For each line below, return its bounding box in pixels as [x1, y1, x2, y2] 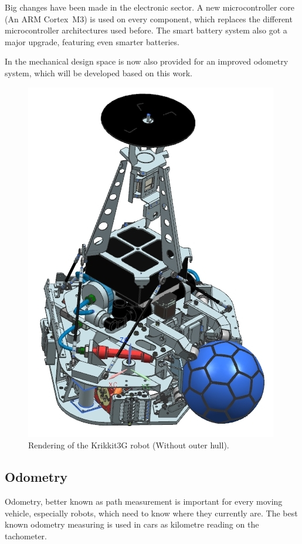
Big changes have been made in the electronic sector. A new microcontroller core [5, 1, 295, 13]
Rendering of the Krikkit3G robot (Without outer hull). [28, 439, 229, 451]
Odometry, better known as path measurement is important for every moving [5, 495, 283, 507]
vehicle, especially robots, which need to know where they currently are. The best [5, 506, 298, 519]
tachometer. [5, 529, 47, 542]
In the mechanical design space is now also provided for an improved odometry [5, 55, 289, 67]
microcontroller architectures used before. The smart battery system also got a [5, 24, 287, 36]
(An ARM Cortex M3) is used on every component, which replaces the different [5, 12, 293, 25]
